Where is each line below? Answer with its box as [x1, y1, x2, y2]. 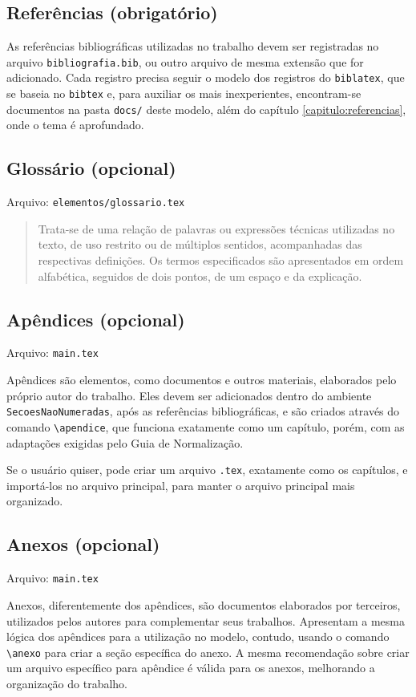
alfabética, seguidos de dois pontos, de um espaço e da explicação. [38, 267, 362, 284]
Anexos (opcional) [6, 532, 160, 557]
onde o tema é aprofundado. [6, 116, 144, 133]
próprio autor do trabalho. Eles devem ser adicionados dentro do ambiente [6, 387, 372, 403]
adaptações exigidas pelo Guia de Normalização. [6, 434, 244, 451]
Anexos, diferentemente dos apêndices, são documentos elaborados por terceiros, [6, 596, 401, 613]
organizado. [6, 492, 63, 509]
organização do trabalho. [6, 675, 127, 691]
